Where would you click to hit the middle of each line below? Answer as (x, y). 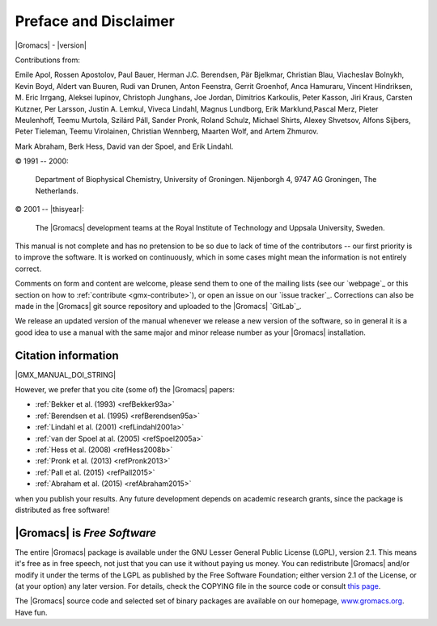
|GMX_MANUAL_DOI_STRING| (66, 374)
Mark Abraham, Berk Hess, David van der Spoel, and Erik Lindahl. (124, 146)
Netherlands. (57, 191)
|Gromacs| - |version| (51, 45)
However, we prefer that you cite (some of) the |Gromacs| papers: (125, 390)
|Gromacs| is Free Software (86, 533)
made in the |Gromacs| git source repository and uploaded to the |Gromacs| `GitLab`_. (158, 306)
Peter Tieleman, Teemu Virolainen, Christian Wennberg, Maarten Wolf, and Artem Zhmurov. (167, 131)
